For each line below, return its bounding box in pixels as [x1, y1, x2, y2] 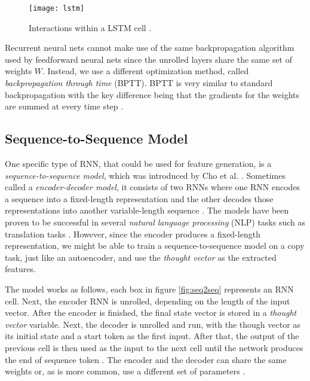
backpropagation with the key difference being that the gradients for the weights [5, 88, 300, 100]
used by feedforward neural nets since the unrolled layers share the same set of [5, 53, 293, 65]
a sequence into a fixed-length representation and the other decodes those [5, 192, 274, 205]
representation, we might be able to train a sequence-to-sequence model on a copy [5, 239, 305, 252]
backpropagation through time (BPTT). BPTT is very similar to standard [5, 77, 273, 89]
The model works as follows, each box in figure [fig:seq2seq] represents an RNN [5, 282, 294, 295]
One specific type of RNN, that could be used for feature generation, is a [5, 157, 272, 170]
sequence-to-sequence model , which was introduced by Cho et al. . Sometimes [5, 169, 286, 181]
